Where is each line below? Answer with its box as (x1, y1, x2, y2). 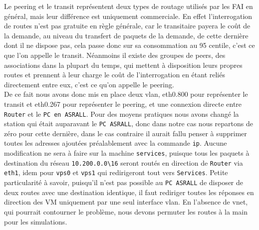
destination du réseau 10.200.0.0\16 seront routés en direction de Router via (4, 157, 243, 168)
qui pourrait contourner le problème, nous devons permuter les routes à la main (4, 206, 248, 217)
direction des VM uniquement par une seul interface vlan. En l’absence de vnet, (4, 197, 248, 207)
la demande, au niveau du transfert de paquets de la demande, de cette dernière (4, 30, 249, 40)
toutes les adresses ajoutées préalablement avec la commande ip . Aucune (4, 138, 227, 148)
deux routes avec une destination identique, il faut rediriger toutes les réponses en (4, 187, 254, 197)
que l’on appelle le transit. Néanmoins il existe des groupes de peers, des (4, 49, 226, 60)
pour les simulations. (4, 216, 67, 227)
